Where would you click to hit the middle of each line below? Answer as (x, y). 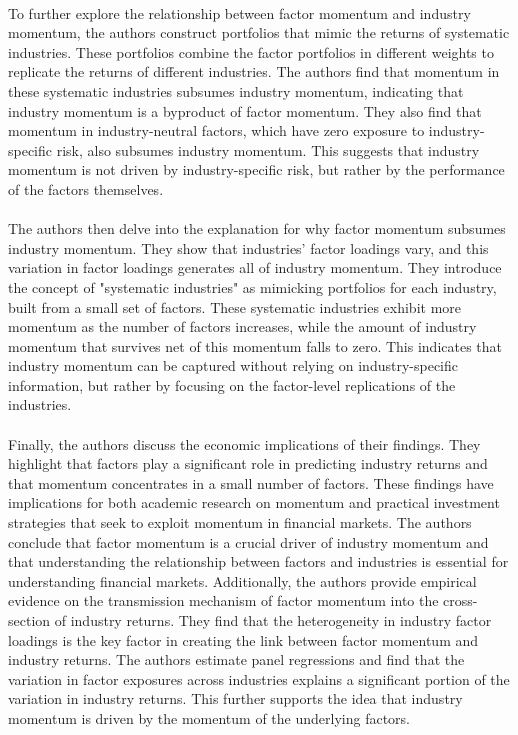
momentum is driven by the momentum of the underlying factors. (209, 717)
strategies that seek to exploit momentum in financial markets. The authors (240, 522)
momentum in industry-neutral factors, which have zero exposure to (216, 130)
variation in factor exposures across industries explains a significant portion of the (259, 678)
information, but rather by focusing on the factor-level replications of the (232, 384)
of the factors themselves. (86, 188)
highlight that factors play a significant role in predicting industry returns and (248, 463)
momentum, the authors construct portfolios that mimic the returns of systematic (259, 32)
